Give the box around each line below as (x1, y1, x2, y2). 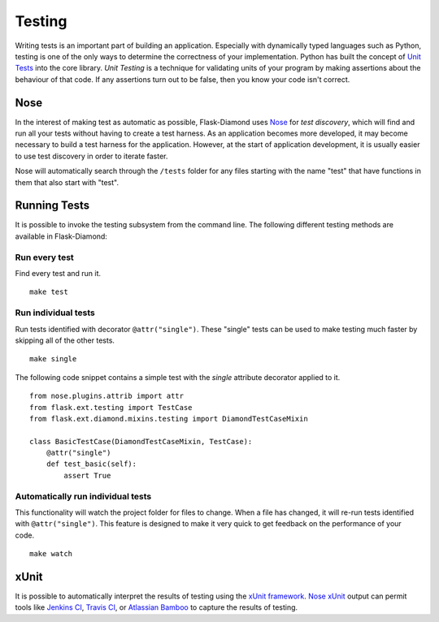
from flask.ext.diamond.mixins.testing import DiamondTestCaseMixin (29, 414, 308, 423)
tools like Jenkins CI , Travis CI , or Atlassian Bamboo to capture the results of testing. (15, 603, 298, 612)
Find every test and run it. (15, 269, 102, 279)
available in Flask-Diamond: (15, 231, 107, 241)
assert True (63, 471, 111, 480)
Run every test (15, 252, 75, 263)
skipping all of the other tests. (15, 335, 115, 345)
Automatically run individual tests (15, 490, 152, 502)
